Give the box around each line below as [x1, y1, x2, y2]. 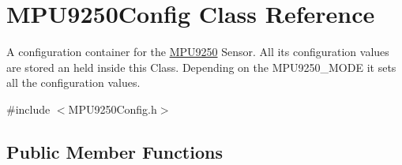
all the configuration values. [6, 74, 141, 91]
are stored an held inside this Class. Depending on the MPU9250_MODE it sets [6, 58, 396, 75]
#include [6, 100, 51, 117]
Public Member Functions [6, 139, 223, 163]
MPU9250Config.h [68, 100, 157, 117]
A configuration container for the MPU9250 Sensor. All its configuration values [6, 43, 389, 60]
